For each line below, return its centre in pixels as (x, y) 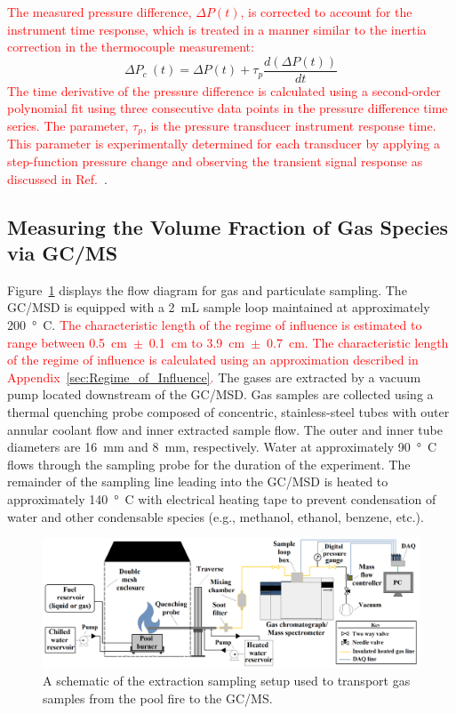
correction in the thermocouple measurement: (131, 47)
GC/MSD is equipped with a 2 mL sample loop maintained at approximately (219, 307)
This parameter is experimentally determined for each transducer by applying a (224, 144)
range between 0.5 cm (67, 342)
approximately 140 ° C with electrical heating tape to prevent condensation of (222, 498)
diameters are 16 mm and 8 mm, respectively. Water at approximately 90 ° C (222, 447)
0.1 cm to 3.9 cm (197, 342)
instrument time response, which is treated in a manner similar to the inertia (217, 29)
